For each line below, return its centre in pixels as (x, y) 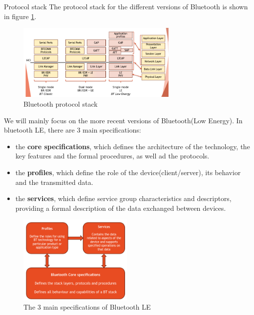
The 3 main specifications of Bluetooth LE (87, 307)
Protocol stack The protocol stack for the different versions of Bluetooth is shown (126, 6)
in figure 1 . (20, 16)
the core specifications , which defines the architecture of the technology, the (133, 146)
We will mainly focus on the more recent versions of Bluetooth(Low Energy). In (123, 120)
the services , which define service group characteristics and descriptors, (123, 198)
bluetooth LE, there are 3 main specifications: (73, 130)
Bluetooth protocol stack (61, 104)
